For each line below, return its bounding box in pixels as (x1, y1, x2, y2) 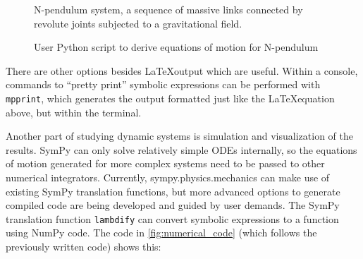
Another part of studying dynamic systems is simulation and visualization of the (6, 128, 353, 143)
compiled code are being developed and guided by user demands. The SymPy (6, 198, 340, 212)
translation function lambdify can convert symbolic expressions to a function (6, 211, 339, 226)
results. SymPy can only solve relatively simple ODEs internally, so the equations (6, 142, 357, 157)
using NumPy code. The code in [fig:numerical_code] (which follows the (6, 225, 317, 240)
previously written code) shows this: (6, 239, 161, 254)
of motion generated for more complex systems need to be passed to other (6, 156, 325, 171)
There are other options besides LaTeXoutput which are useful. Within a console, (6, 63, 358, 78)
